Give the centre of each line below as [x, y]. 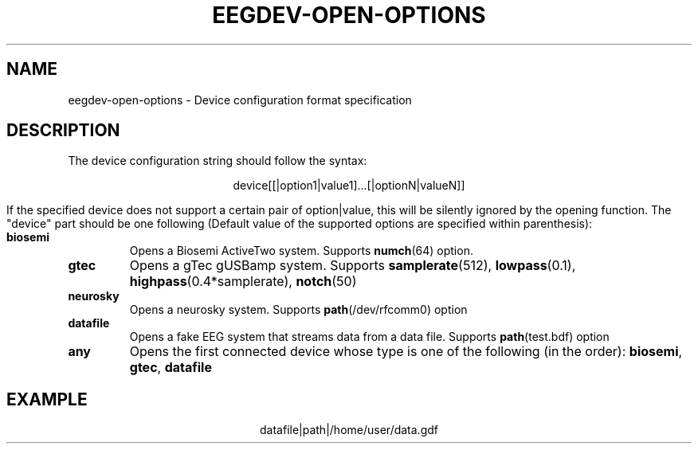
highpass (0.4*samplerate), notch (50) [243, 282]
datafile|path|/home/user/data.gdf [349, 430]
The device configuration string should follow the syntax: [218, 161]
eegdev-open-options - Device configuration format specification [240, 100]
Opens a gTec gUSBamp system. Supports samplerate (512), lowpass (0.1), [353, 266]
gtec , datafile [171, 368]
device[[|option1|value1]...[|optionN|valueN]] [349, 186]
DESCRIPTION [63, 131]
